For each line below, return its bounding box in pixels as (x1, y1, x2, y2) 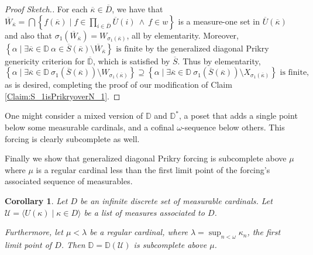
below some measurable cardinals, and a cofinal (5, 120, 174, 133)
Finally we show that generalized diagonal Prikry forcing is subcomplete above (5, 152, 287, 164)
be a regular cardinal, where (90, 226, 188, 238)
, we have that (112, 3, 163, 15)
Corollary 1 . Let (5, 194, 68, 206)
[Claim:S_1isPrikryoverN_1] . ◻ (5, 89, 121, 102)
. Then (61, 238, 85, 250)
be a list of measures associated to (84, 206, 205, 218)
